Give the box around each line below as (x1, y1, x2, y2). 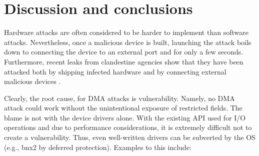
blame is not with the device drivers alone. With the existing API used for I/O (4, 112, 246, 122)
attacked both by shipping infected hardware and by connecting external (4, 66, 226, 76)
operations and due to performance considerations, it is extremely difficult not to (4, 122, 252, 132)
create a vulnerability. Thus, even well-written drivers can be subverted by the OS (4, 132, 255, 142)
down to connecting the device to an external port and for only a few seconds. (4, 46, 243, 57)
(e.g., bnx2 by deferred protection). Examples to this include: (4, 141, 192, 152)
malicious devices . (4, 76, 61, 86)
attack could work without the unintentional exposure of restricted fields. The (4, 102, 242, 113)
